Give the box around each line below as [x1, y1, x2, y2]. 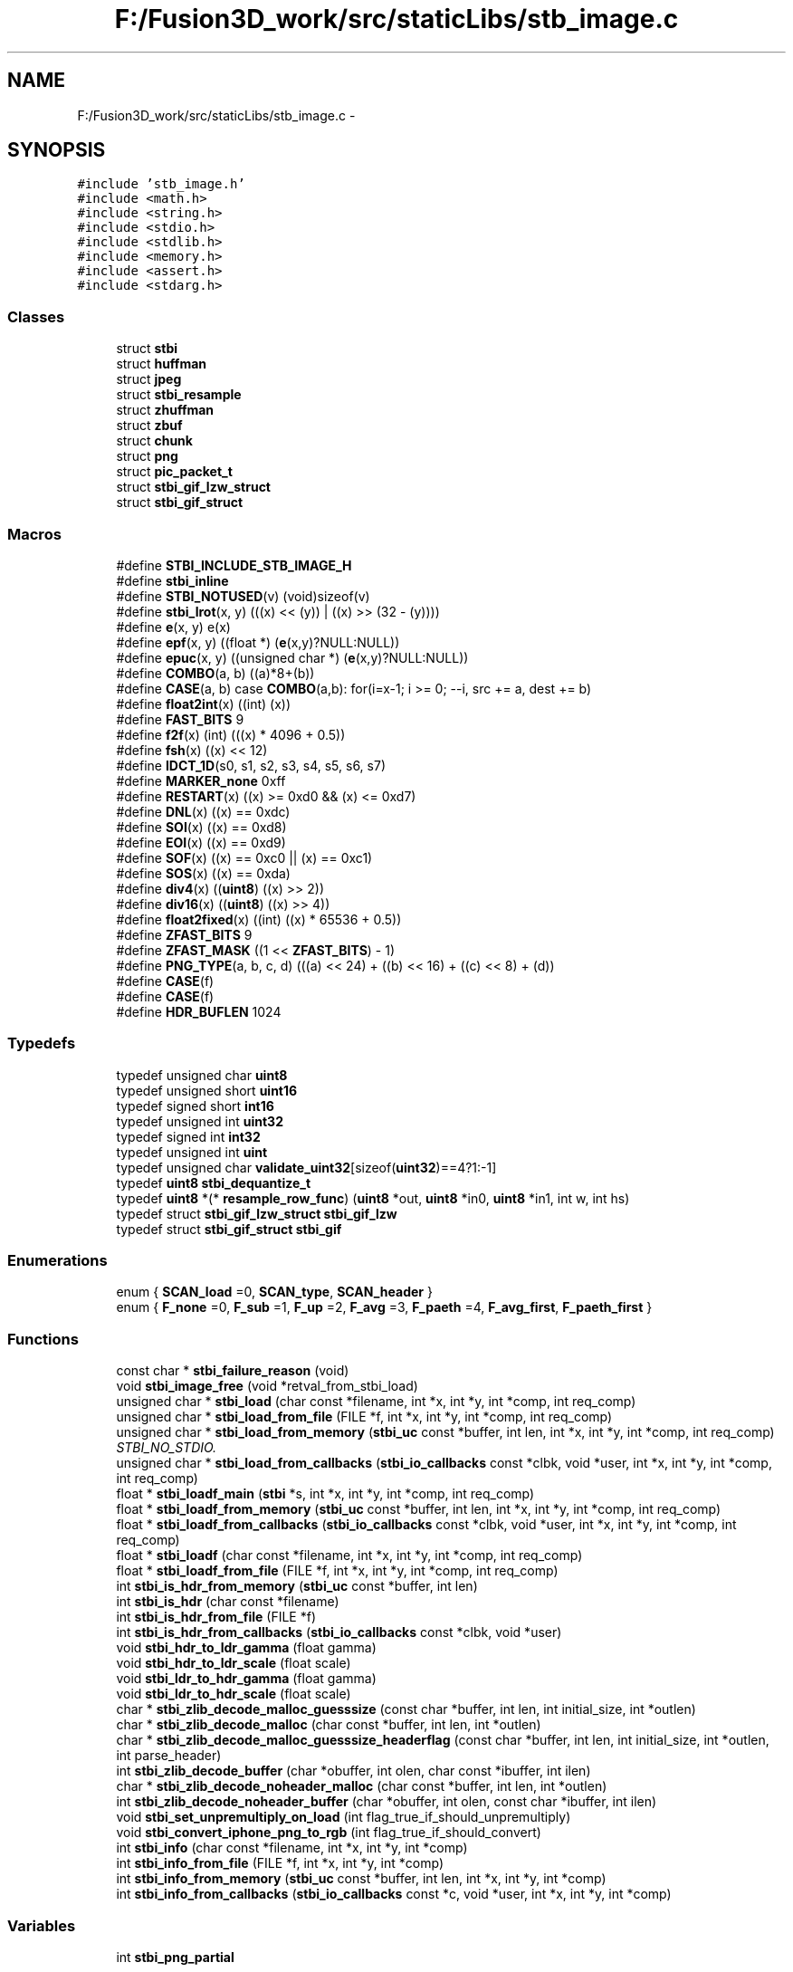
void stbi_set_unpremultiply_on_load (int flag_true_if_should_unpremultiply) [116, 1809, 571, 1825]
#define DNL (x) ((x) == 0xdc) [116, 803, 291, 819]
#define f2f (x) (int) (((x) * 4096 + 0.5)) [116, 726, 346, 742]
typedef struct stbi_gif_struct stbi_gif [116, 1221, 342, 1237]
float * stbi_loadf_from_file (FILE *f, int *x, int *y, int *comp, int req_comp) [116, 1563, 559, 1579]
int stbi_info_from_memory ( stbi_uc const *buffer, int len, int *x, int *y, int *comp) [116, 1871, 607, 1887]
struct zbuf [116, 417, 183, 434]
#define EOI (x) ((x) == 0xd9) [116, 834, 286, 850]
